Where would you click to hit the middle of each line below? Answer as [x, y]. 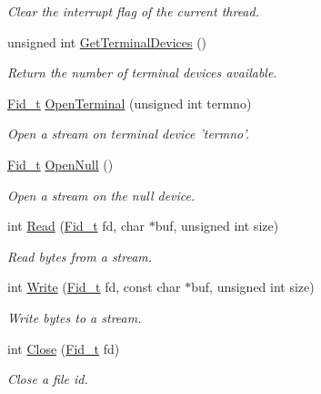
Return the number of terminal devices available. [142, 73]
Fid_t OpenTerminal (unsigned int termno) [130, 103]
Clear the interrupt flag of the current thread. [133, 11]
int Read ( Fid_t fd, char [76, 226]
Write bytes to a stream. [75, 317]
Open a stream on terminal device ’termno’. [129, 134]
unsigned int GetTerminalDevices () [107, 41]
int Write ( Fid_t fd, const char [94, 287]
